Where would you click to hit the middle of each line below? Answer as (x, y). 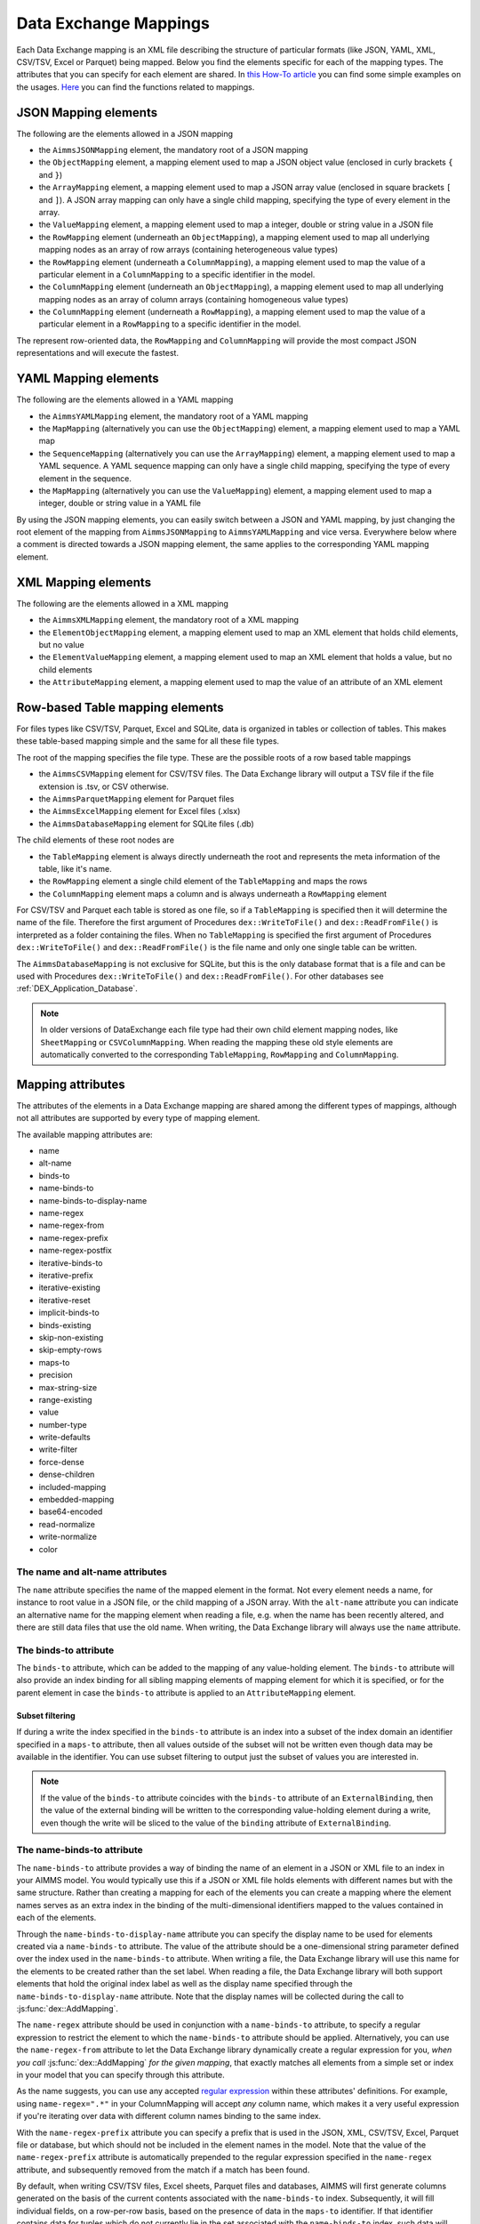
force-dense (61, 1462)
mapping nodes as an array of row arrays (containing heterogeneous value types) (188, 250)
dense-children (67, 1475)
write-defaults (64, 1438)
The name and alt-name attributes (92, 1572)
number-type (63, 1424)
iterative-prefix (66, 1275)
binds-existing (65, 1325)
